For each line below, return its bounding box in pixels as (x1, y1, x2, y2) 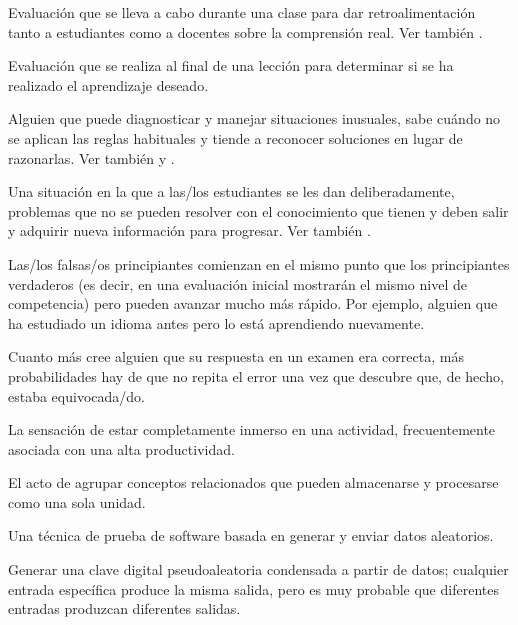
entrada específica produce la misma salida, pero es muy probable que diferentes (8, 578, 499, 599)
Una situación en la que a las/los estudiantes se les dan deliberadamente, (8, 181, 455, 202)
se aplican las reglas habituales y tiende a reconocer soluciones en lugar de (8, 127, 463, 148)
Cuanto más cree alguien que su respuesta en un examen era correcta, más (8, 346, 464, 367)
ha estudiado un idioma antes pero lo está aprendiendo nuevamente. (8, 312, 425, 333)
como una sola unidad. (8, 491, 146, 512)
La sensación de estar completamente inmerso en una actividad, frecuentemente (8, 419, 496, 440)
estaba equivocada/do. (8, 385, 145, 406)
